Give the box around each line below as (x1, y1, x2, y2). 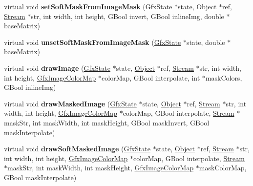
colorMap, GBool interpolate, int (102, 72, 200, 83)
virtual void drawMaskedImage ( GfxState (4, 98, 137, 108)
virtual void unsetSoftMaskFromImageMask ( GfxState (4, 37, 181, 47)
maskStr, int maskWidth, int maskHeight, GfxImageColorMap (7, 163, 194, 173)
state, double (186, 37, 225, 47)
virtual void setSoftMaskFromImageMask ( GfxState (4, 1, 172, 11)
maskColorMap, (199, 163, 247, 173)
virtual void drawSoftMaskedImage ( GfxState (4, 144, 150, 154)
